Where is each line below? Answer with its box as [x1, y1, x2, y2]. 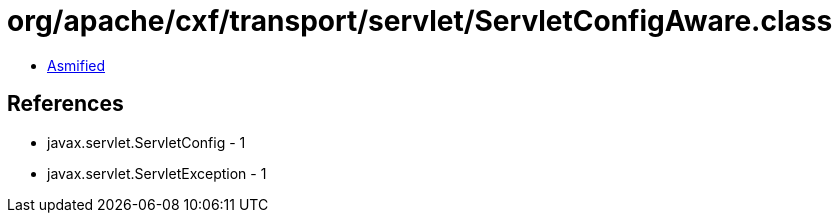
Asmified [47, 56, 106, 74]
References [7, 91, 124, 117]
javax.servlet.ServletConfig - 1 [47, 133, 246, 151]
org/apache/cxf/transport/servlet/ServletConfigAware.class [7, 4, 833, 38]
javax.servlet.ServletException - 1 [47, 164, 267, 182]
